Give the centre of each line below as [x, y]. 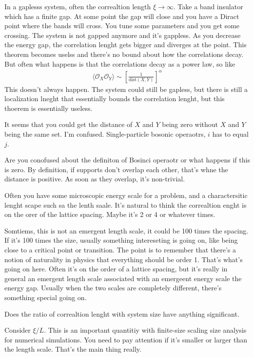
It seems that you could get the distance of [68, 124]
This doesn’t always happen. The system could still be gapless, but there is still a [126, 89]
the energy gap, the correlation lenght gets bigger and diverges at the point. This [126, 45]
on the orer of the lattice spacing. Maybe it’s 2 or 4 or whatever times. [110, 214]
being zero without [190, 124]
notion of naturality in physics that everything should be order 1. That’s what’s [124, 259]
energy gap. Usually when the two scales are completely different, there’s [113, 288]
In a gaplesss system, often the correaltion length [78, 6]
